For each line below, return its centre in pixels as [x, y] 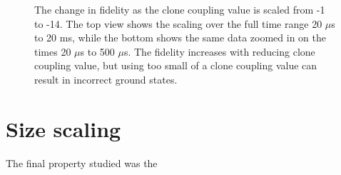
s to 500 [97, 51]
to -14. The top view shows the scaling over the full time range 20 [178, 23]
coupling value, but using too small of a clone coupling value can [176, 65]
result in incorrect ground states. [106, 79]
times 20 [53, 51]
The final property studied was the [82, 162]
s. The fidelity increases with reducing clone [219, 51]
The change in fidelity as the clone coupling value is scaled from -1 [180, 9]
